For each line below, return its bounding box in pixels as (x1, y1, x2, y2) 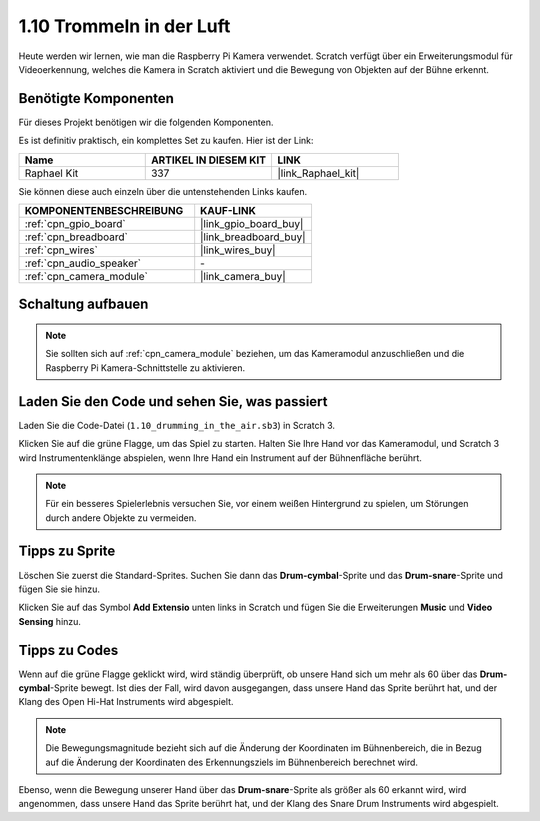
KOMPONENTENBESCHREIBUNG (24, 204, 184, 218)
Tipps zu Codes (18, 641, 119, 659)
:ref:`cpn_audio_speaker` (24, 256, 142, 270)
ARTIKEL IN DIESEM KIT (150, 153, 267, 167)
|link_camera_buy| (200, 270, 286, 284)
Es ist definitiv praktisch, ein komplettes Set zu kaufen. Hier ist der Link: (18, 135, 314, 147)
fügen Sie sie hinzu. (18, 583, 100, 595)
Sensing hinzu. (18, 615, 82, 627)
